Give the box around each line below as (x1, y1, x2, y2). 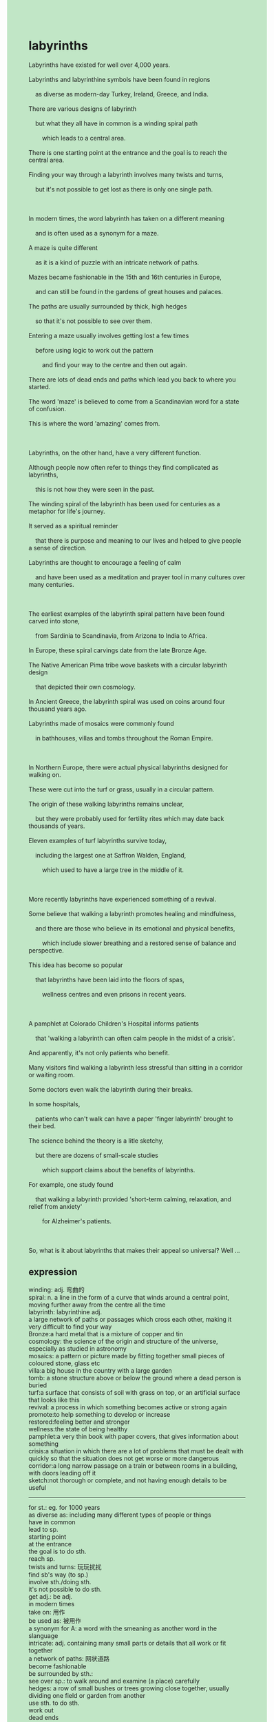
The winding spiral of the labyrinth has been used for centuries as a (28, 499, 220, 508)
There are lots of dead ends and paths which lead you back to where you (28, 375, 236, 384)
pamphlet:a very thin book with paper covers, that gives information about (28, 1432, 239, 1440)
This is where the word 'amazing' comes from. (28, 419, 160, 427)
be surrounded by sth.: (28, 1669, 94, 1677)
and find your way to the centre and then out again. (41, 360, 188, 369)
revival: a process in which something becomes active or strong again (28, 1402, 227, 1411)
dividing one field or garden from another (28, 1691, 146, 1699)
